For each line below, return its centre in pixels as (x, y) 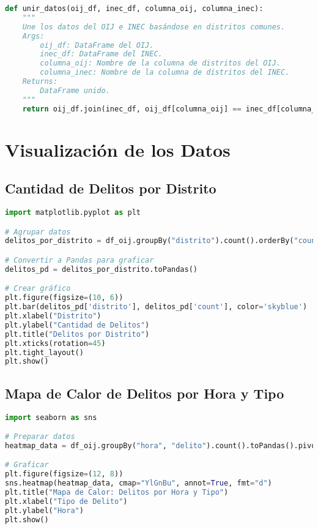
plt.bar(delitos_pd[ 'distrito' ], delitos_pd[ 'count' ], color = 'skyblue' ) (156, 307)
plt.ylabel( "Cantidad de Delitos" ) (77, 325)
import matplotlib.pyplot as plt (73, 213)
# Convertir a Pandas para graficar (79, 261)
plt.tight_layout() (44, 352)
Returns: (40, 81)
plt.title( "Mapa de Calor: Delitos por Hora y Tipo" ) (117, 493)
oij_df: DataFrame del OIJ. (97, 45)
